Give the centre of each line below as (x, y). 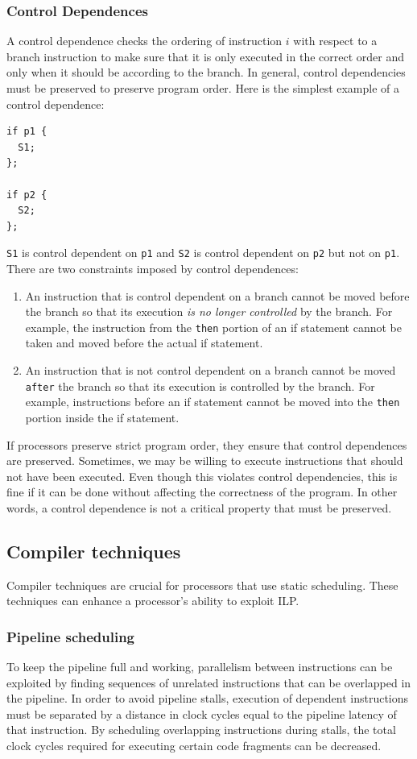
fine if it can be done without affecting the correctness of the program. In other (202, 492)
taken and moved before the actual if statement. (144, 343)
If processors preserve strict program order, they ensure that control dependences (207, 444)
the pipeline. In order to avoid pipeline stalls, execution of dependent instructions (208, 698)
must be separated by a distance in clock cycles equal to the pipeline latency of (202, 713)
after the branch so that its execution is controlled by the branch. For (200, 386)
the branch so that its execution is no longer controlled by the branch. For (209, 311)
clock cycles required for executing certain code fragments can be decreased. (194, 746)
